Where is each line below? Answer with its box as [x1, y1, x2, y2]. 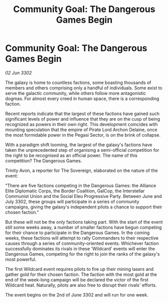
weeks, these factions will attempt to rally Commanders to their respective [5, 235, 159, 241]
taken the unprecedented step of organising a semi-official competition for [5, 147, 159, 153]
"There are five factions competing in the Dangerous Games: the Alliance [5, 182, 156, 188]
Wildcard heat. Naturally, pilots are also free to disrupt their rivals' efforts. [5, 282, 157, 288]
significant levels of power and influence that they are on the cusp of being [5, 116, 160, 122]
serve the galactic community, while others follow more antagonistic [5, 90, 146, 96]
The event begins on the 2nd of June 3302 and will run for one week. [5, 291, 149, 297]
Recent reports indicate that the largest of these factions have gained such [5, 111, 159, 117]
